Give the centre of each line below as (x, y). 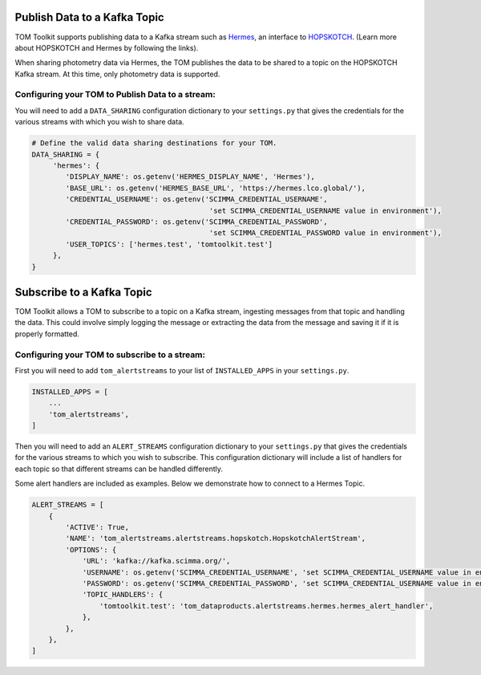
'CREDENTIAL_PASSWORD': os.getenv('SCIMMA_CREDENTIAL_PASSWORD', (196, 222)
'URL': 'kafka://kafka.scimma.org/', (156, 561)
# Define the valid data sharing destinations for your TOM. (154, 143)
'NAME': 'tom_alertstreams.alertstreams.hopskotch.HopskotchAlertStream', (216, 539)
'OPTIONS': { (91, 549)
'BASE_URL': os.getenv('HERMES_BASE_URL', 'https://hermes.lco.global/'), (216, 188)
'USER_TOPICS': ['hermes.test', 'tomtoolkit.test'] (169, 244)
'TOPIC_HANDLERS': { (123, 595)
